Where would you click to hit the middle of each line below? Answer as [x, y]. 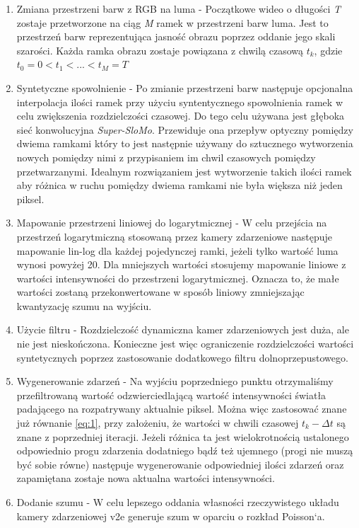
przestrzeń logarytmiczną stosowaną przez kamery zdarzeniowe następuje [174, 236]
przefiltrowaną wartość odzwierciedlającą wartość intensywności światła [171, 395]
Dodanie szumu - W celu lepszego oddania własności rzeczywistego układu [178, 502]
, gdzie [328, 50]
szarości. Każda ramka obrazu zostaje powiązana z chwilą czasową [160, 50]
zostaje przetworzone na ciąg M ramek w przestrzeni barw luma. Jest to [172, 22]
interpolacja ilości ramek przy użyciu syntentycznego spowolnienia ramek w [179, 102]
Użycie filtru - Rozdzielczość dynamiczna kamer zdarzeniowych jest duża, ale [183, 329]
